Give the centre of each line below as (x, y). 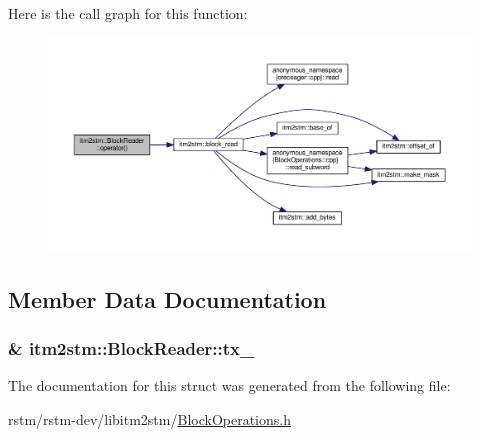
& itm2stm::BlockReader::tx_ (131, 348)
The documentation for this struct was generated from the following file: (229, 385)
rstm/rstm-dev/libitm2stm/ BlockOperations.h (149, 419)
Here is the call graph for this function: (128, 13)
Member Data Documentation (167, 298)
